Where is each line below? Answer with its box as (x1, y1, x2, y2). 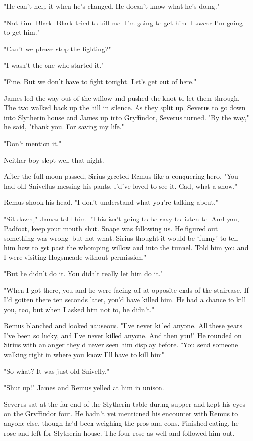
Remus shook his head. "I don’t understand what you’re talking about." (4, 197, 219, 207)
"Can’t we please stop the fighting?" (4, 43, 111, 53)
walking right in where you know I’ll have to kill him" (4, 349, 165, 360)
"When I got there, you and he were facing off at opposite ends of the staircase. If (4, 285, 249, 295)
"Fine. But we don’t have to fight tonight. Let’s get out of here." (4, 76, 197, 86)
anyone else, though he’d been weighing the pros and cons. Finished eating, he (4, 418, 239, 428)
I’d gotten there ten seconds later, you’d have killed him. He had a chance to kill (4, 294, 246, 305)
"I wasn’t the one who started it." (4, 60, 104, 70)
